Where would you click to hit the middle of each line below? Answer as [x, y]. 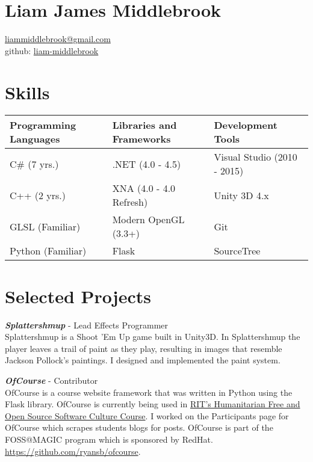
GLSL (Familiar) [45, 226]
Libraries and [144, 125]
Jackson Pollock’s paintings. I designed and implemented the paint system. [143, 360]
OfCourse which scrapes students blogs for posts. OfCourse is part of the [139, 427]
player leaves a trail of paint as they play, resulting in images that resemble [144, 348]
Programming [43, 125]
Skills [27, 92]
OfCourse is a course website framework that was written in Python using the [149, 392]
